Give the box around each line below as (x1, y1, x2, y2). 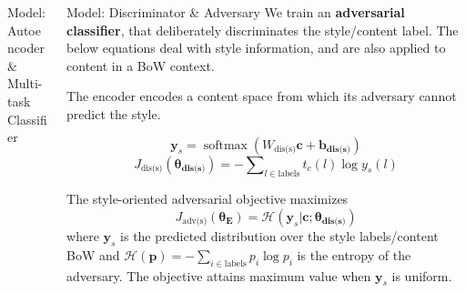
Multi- (7, 74, 43, 93)
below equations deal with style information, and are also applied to (66, 38, 446, 57)
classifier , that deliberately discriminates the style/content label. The (66, 20, 459, 39)
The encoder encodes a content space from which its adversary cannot (66, 86, 457, 106)
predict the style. (66, 104, 161, 123)
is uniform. (391, 266, 452, 285)
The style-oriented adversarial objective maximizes (66, 189, 349, 208)
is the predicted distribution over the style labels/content (120, 226, 439, 245)
